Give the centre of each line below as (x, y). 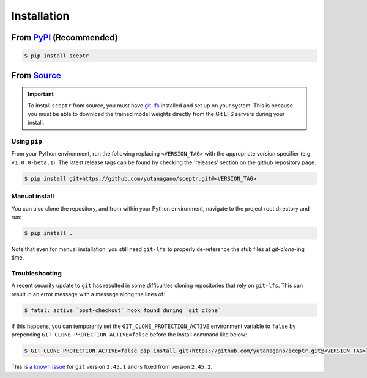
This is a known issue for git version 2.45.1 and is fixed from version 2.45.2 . (112, 367)
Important (41, 94)
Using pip (27, 142)
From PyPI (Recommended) (65, 38)
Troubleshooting (37, 274)
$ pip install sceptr (57, 56)
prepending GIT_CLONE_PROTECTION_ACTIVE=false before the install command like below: (129, 335)
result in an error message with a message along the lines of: (88, 294)
